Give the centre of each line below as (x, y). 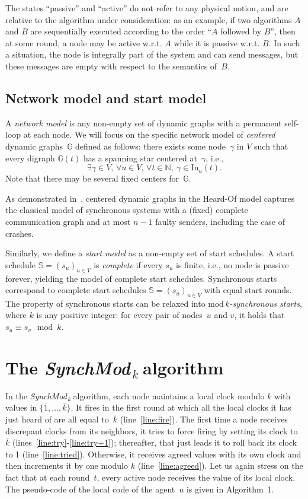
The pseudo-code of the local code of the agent (90, 489)
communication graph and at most (68, 221)
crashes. (20, 233)
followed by (241, 31)
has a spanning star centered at (140, 158)
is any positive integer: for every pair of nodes (119, 315)
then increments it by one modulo (67, 465)
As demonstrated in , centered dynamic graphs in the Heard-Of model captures (150, 198)
